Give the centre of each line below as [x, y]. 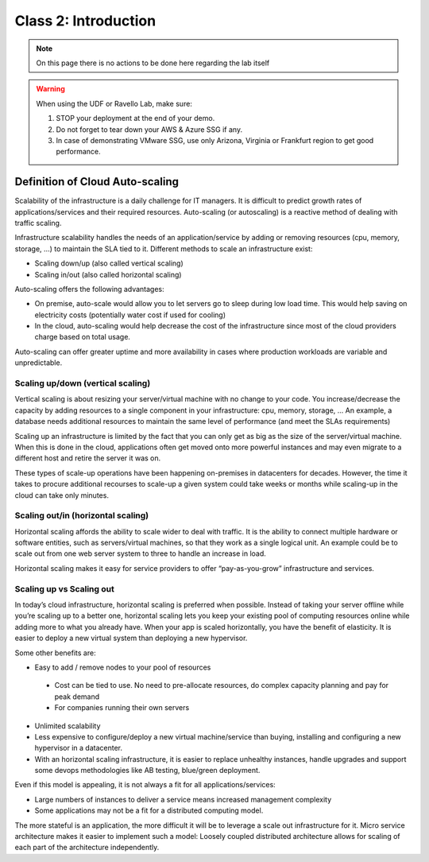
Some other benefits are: [55, 653]
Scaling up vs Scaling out [64, 588]
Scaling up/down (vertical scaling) [83, 383]
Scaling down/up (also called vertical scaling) [109, 263]
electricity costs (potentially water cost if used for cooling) [130, 315]
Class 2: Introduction [85, 21]
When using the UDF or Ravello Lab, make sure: [114, 103]
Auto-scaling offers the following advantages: [89, 289]
